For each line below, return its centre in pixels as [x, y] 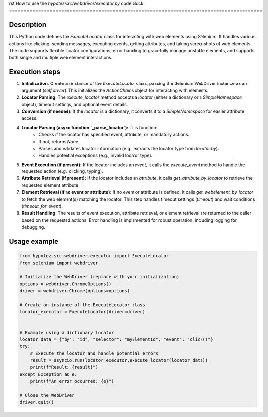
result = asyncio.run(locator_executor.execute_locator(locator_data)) [119, 361]
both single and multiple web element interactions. [61, 58]
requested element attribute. [51, 185]
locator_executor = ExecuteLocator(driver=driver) [83, 312]
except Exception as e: [49, 374]
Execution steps [35, 72]
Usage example [34, 241]
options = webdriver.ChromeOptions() [66, 284]
